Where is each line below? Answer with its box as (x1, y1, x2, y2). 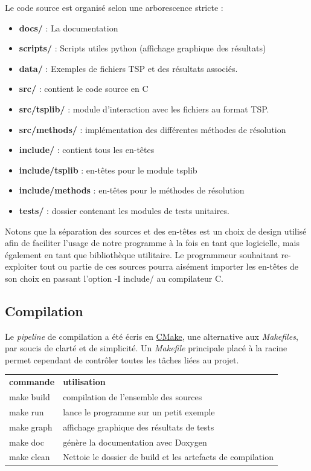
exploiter (5, 260, 37, 273)
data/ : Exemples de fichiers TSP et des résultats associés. (19, 62, 238, 74)
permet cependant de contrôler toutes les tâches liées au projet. (5, 353, 239, 366)
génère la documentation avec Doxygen (63, 435, 207, 448)
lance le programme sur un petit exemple (63, 405, 215, 418)
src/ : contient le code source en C (19, 82, 149, 95)
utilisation (63, 375, 106, 388)
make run (9, 405, 44, 418)
